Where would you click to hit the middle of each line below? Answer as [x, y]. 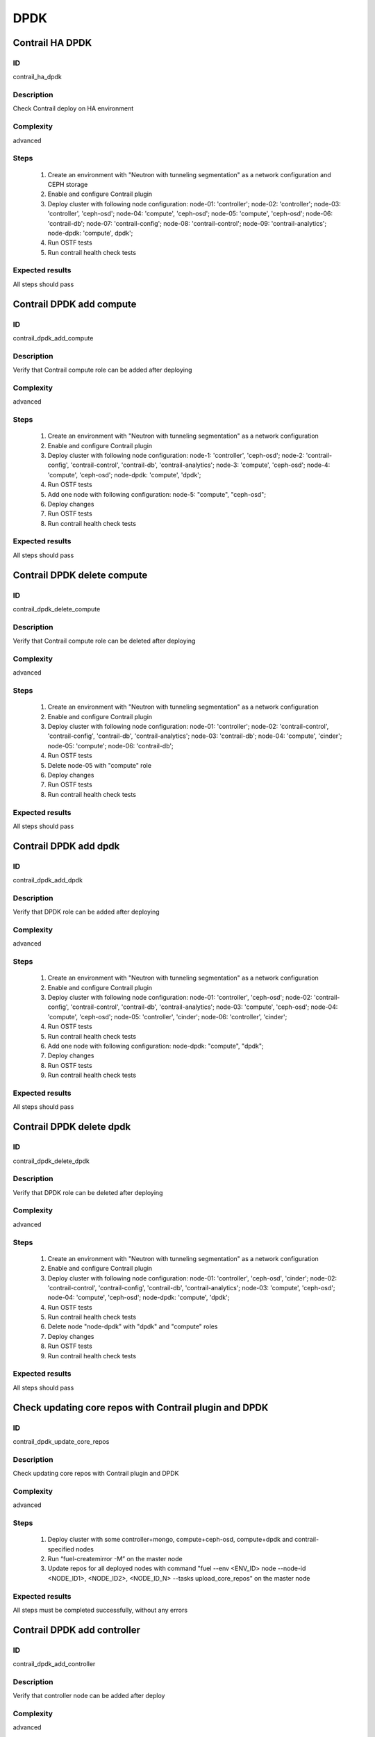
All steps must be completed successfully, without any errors [100, 1610]
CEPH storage [68, 184]
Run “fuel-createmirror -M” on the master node [115, 1558]
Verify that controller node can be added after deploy [89, 1696]
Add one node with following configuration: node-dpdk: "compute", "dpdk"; [156, 1046]
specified [61, 1549]
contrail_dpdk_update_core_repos [61, 1441]
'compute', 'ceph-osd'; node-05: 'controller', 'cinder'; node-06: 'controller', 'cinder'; [167, 1016]
